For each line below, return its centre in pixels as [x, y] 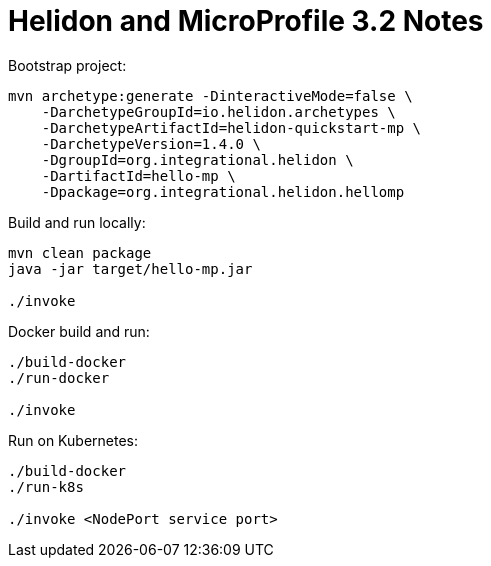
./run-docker [59, 377]
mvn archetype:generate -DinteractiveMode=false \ [210, 95]
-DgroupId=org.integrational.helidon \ [197, 159]
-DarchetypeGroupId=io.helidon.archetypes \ [218, 111]
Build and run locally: [77, 222]
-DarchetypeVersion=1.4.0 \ [151, 143]
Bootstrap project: [67, 65]
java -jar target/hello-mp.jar [130, 268]
